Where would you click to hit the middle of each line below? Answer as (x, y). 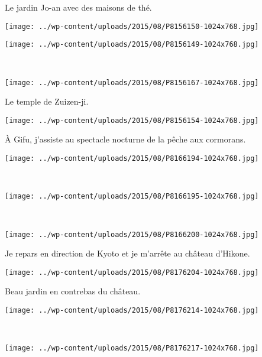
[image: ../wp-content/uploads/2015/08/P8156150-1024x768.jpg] (132, 26)
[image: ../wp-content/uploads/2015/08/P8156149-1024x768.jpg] (132, 45)
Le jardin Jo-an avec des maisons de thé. (78, 7)
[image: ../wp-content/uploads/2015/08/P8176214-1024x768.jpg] (132, 310)
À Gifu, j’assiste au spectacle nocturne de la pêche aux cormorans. (125, 139)
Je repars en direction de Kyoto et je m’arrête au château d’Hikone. (127, 253)
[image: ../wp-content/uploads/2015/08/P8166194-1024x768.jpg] (132, 158)
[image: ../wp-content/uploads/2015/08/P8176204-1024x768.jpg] (132, 272)
